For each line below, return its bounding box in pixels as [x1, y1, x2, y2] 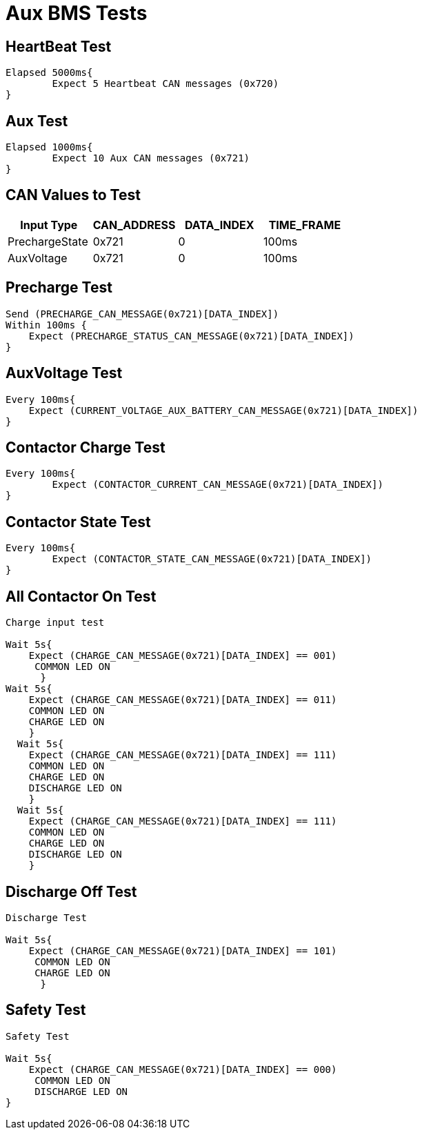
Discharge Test [6, 911, 88, 923]
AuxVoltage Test [6, 364, 123, 382]
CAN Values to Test [6, 186, 141, 204]
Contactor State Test [6, 513, 151, 531]
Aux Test [6, 112, 68, 130]
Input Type [20, 217, 78, 232]
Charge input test [6, 617, 105, 629]
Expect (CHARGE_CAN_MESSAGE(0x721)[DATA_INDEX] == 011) [28, 694, 337, 706]
